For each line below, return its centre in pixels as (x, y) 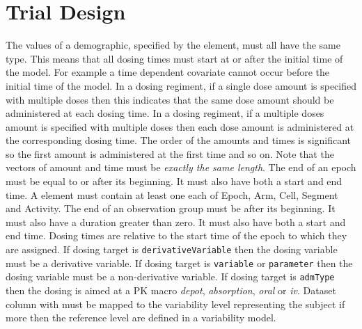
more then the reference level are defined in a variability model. (141, 318)
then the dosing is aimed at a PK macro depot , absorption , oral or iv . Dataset (171, 290)
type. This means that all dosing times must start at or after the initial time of (174, 58)
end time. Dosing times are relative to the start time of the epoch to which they (176, 235)
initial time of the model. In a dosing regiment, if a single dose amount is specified (181, 85)
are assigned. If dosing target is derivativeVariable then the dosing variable (172, 249)
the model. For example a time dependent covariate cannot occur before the (168, 72)
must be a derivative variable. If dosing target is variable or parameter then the (179, 263)
